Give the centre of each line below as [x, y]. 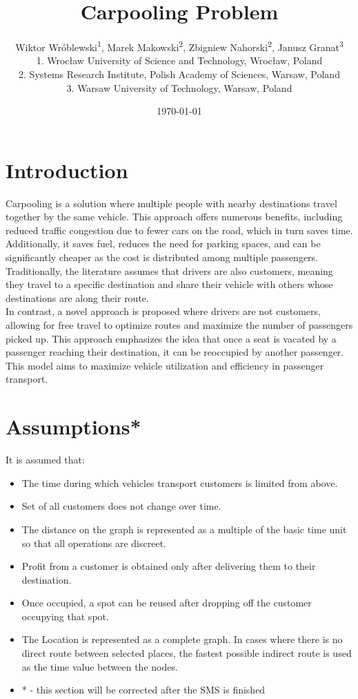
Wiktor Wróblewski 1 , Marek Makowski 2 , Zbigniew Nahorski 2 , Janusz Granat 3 [179, 46]
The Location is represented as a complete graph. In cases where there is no [182, 639]
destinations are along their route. [77, 297]
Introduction [67, 170]
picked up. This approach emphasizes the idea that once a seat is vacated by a [171, 338]
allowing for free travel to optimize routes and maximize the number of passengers [179, 325]
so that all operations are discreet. [94, 543]
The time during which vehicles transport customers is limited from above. [180, 482]
